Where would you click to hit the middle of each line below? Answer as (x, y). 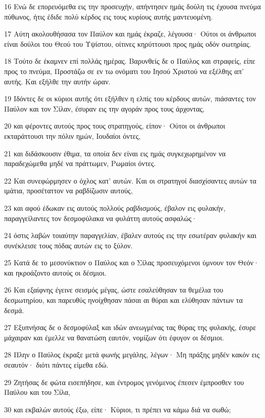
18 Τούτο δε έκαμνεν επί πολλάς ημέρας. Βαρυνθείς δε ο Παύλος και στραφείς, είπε (130, 61)
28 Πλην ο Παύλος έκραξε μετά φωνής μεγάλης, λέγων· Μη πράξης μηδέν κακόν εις (132, 355)
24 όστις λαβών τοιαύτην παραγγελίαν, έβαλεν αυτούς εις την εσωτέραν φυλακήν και (130, 235)
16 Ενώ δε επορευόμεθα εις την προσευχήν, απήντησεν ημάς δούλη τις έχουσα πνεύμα (132, 6)
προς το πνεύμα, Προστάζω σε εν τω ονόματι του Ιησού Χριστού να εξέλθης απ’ (124, 71)
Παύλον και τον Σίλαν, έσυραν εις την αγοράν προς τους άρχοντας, (105, 108)
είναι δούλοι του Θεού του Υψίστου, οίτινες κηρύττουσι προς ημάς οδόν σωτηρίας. (128, 43)
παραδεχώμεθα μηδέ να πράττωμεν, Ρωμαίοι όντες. (80, 163)
